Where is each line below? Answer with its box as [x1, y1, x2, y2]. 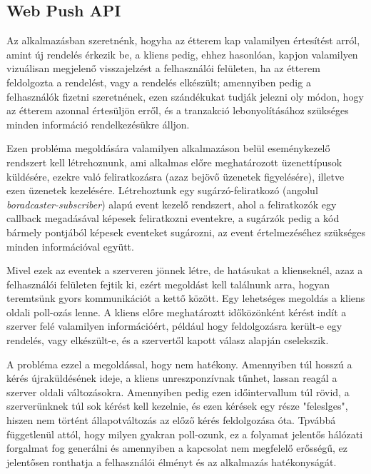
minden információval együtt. [6, 238, 134, 253]
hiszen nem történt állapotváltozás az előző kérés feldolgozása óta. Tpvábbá [6, 413, 336, 428]
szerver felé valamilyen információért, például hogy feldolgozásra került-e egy [6, 318, 342, 333]
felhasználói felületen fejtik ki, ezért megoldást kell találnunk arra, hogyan [6, 276, 330, 291]
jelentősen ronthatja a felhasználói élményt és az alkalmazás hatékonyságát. [6, 454, 337, 469]
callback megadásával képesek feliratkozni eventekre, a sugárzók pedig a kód [6, 211, 340, 226]
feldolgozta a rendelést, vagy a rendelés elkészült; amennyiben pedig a [6, 74, 311, 89]
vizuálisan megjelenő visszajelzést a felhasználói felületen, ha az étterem [6, 61, 320, 76]
